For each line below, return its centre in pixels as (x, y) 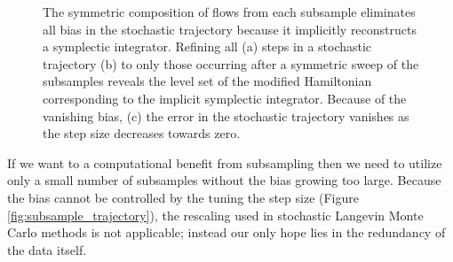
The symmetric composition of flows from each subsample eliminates (229, 12)
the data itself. (47, 249)
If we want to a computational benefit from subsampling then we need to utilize (225, 162)
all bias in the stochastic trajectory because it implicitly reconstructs (230, 29)
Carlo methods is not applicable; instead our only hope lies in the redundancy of (226, 232)
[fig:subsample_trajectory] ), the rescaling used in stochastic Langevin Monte (215, 215)
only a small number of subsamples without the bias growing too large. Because (224, 180)
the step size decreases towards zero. (142, 133)
